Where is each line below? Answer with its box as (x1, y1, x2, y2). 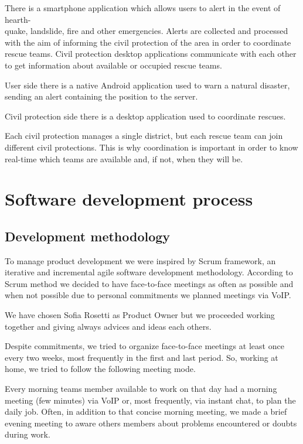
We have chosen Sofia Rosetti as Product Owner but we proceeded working (5, 309, 275, 321)
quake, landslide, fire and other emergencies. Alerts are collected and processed (5, 25, 288, 37)
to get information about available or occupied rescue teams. (5, 59, 222, 71)
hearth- (5, 13, 31, 25)
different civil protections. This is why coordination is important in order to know (5, 141, 298, 153)
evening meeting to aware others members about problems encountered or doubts (5, 416, 297, 429)
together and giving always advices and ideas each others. (5, 320, 212, 332)
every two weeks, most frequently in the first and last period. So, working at (5, 351, 278, 363)
